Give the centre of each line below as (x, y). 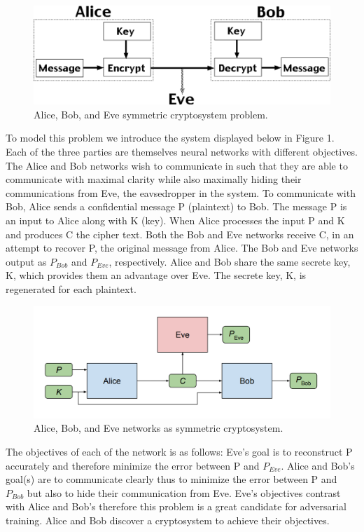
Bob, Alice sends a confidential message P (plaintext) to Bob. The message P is (176, 206)
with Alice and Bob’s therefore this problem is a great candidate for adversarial (176, 506)
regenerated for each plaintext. (71, 288)
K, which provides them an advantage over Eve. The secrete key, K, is (156, 275)
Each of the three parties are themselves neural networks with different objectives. (182, 151)
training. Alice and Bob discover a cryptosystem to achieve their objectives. (168, 520)
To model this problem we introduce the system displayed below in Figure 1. (170, 138)
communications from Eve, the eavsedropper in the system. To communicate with (181, 192)
